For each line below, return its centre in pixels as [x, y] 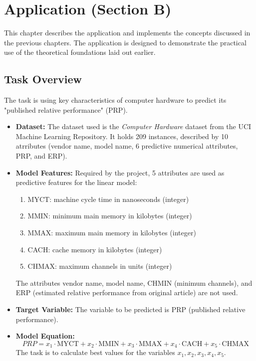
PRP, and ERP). [41, 156]
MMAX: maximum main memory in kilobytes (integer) [112, 233]
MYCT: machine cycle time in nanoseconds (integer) [108, 199]
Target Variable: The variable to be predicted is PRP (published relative [130, 309]
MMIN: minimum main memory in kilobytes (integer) [110, 216]
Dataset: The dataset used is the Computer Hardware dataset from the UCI [133, 126]
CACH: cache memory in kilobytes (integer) [95, 249]
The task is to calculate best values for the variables [95, 352]
